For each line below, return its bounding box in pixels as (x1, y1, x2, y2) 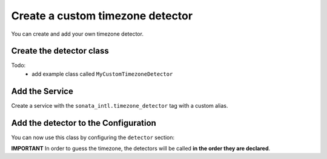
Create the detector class (11, 46, 109, 56)
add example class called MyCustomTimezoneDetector (31, 70, 173, 77)
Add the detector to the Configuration (11, 118, 157, 128)
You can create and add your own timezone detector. (11, 30, 144, 37)
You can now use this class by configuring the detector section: (11, 134, 175, 141)
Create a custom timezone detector (11, 9, 193, 22)
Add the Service (11, 86, 74, 96)
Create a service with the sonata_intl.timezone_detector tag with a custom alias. (11, 102, 228, 109)
